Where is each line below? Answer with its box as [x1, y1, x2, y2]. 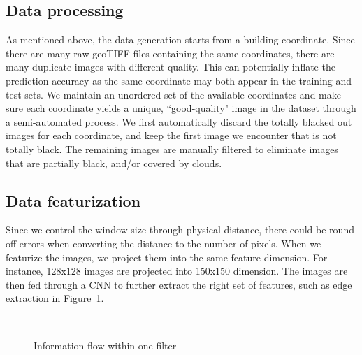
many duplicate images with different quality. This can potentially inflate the [6, 59, 335, 74]
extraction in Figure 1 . [6, 291, 104, 305]
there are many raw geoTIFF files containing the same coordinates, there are [6, 45, 335, 60]
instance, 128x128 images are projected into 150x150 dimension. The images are [6, 263, 348, 278]
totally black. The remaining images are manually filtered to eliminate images [6, 141, 338, 156]
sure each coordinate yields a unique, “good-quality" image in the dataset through [6, 101, 356, 115]
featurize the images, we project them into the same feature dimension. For [6, 249, 328, 264]
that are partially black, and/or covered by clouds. [6, 155, 222, 170]
